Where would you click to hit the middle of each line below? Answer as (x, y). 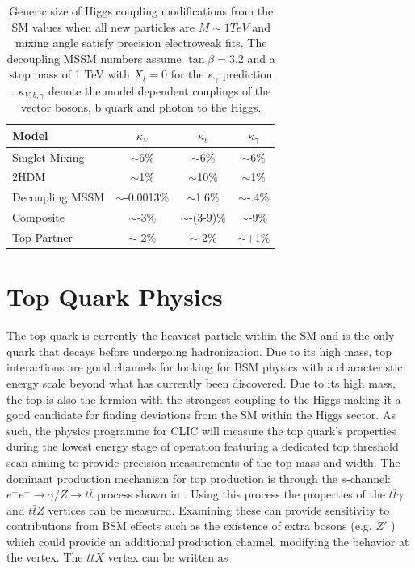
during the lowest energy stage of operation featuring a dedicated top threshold (203, 446)
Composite (39, 217)
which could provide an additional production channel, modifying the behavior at (208, 541)
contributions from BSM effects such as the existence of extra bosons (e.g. (189, 526)
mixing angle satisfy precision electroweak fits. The (141, 42)
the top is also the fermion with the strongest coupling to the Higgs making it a (204, 398)
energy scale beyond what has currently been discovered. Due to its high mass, (201, 382)
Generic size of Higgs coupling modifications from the (141, 11)
